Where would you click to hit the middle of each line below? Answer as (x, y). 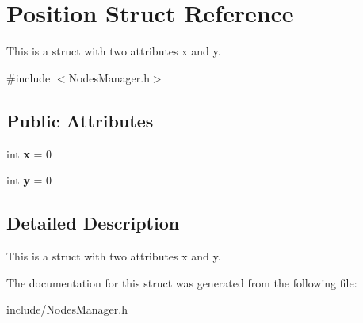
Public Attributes (80, 120)
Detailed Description (93, 223)
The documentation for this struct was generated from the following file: (182, 282)
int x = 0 (29, 153)
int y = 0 (29, 180)
